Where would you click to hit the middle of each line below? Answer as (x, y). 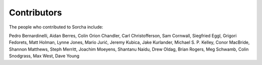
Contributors (36, 13)
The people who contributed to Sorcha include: (56, 27)
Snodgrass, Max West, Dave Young (44, 56)
